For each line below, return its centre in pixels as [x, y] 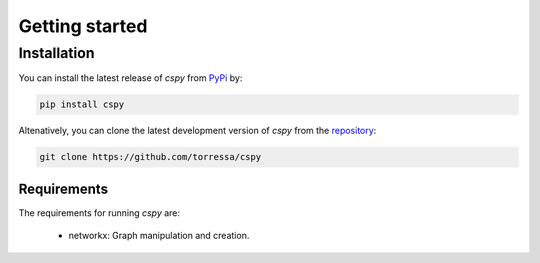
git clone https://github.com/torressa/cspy [150, 157]
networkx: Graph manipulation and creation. [159, 236]
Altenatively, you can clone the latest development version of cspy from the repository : [197, 131]
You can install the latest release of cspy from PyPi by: [130, 78]
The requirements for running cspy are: [99, 212]
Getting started [83, 26]
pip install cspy [82, 104]
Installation [56, 53]
